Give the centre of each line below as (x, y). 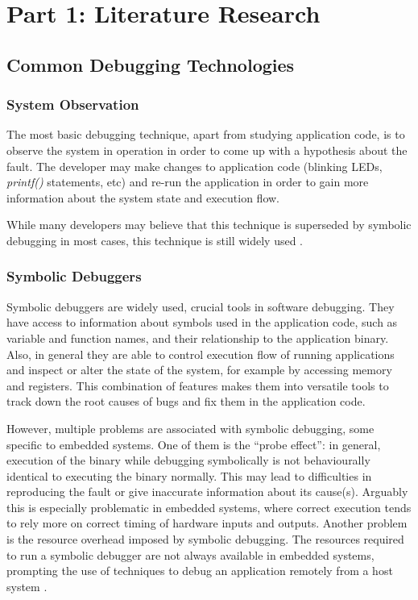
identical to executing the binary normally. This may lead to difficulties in (189, 475)
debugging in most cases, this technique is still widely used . (155, 240)
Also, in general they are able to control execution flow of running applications (201, 354)
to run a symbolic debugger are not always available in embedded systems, (190, 554)
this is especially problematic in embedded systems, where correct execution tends (209, 507)
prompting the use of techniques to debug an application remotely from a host (200, 571)
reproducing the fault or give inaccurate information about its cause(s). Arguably (207, 492)
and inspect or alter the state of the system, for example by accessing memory (199, 370)
